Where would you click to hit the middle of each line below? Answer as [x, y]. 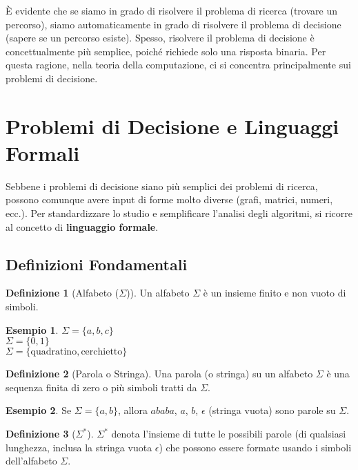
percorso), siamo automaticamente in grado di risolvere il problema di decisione [173, 24]
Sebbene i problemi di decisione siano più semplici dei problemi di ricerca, [162, 186]
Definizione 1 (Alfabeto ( [62, 293]
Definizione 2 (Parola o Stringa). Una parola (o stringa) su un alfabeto [159, 374]
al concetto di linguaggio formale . [82, 226]
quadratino [54, 352]
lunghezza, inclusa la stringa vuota [79, 447]
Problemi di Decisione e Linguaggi [172, 125]
